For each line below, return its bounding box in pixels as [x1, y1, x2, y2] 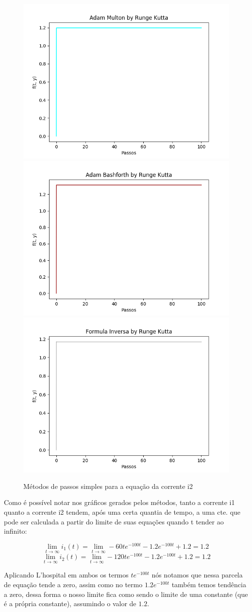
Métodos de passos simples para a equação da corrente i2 [23, 481, 193, 491]
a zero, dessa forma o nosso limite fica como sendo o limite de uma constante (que [4, 589, 248, 599]
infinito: [4, 526, 27, 536]
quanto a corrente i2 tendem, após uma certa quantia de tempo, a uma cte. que [4, 506, 241, 517]
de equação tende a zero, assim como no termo [4, 579, 143, 589]
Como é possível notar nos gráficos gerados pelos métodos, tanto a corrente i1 [4, 497, 235, 507]
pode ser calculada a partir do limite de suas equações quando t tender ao [4, 516, 224, 526]
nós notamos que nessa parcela [151, 570, 243, 580]
